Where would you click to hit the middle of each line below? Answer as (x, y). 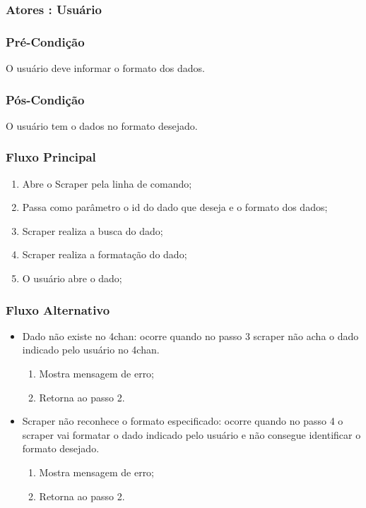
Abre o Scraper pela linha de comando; (107, 183)
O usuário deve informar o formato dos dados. (105, 68)
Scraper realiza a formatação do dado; (105, 254)
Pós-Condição (45, 99)
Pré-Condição (45, 41)
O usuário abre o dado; (72, 278)
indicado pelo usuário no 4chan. (91, 350)
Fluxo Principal (51, 157)
